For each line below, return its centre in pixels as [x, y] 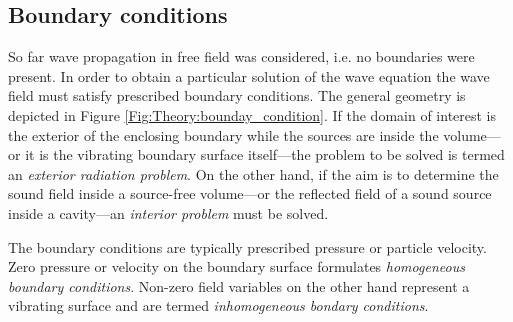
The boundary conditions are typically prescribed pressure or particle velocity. [247, 246]
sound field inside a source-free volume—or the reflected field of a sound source [250, 193]
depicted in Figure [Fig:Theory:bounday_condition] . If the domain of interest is [252, 114]
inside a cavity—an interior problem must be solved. [168, 212]
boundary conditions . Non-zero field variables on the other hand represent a [239, 285]
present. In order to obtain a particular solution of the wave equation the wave [249, 75]
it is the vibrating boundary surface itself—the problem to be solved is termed [265, 154]
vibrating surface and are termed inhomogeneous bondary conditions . [218, 305]
